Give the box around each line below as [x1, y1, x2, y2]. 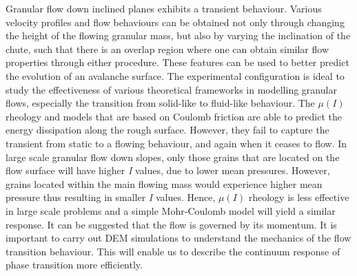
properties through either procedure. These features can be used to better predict [6, 55, 349, 70]
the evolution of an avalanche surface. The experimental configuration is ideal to [6, 68, 345, 83]
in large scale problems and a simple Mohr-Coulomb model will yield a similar [6, 203, 336, 217]
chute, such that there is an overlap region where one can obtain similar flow [6, 41, 329, 56]
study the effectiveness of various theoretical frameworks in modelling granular [6, 82, 337, 96]
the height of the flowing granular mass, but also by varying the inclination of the [6, 28, 351, 43]
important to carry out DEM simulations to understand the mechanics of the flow [6, 231, 351, 245]
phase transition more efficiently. [6, 257, 143, 272]
